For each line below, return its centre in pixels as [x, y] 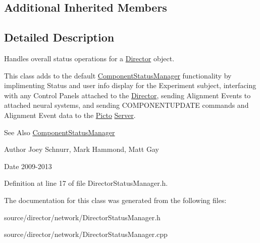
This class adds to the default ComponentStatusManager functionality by [118, 75]
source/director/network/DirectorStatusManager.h [82, 217]
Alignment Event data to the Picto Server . [70, 115]
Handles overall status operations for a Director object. [89, 58]
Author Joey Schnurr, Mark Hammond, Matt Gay [82, 149]
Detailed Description [59, 37]
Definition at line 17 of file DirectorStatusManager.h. [86, 183]
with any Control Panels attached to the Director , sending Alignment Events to [127, 95]
